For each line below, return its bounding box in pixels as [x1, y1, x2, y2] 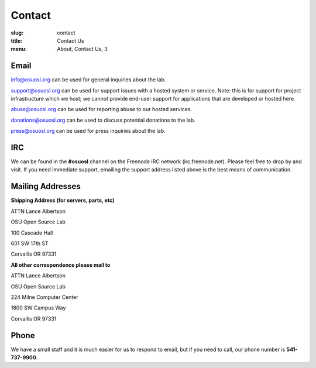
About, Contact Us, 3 [57, 46, 108, 53]
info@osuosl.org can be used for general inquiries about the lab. [11, 76, 166, 83]
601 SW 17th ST [11, 240, 49, 247]
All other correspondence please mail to [11, 261, 111, 269]
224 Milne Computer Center [11, 293, 78, 301]
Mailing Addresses [11, 181, 81, 191]
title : [11, 37, 23, 44]
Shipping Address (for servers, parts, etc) [11, 197, 115, 204]
